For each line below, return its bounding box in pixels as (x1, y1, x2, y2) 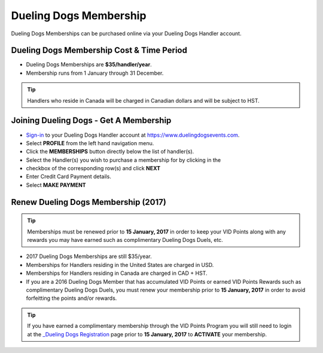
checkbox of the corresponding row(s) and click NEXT (26, 165, 161, 172)
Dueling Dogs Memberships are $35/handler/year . (26, 61, 152, 68)
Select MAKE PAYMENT (26, 181, 86, 188)
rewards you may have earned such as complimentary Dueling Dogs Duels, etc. (27, 237, 224, 244)
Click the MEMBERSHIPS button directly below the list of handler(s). (26, 148, 194, 155)
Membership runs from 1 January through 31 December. (26, 69, 164, 76)
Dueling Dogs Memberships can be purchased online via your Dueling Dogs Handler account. (11, 30, 242, 37)
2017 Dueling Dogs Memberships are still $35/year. (26, 253, 152, 260)
